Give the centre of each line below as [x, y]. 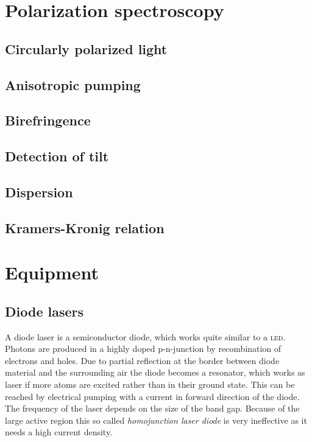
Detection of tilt [57, 156]
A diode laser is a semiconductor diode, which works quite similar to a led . [145, 336]
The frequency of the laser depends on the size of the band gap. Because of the [152, 408]
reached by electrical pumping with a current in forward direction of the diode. [152, 396]
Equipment [52, 272]
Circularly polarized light [86, 48]
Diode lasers [44, 311]
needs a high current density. [59, 432]
